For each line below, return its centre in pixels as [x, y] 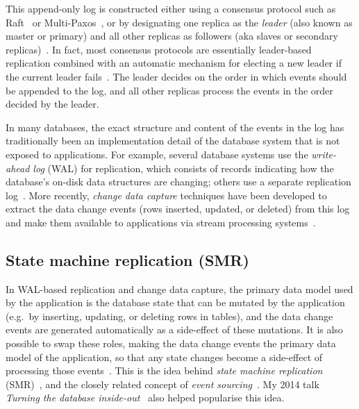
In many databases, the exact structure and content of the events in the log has [175, 127]
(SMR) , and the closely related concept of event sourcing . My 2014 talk [162, 384]
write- [324, 154]
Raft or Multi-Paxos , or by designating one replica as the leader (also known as [179, 22]
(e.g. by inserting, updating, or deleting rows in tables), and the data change [169, 316]
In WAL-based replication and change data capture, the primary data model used [179, 289]
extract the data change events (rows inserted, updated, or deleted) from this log [178, 209]
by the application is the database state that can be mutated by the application [175, 302]
